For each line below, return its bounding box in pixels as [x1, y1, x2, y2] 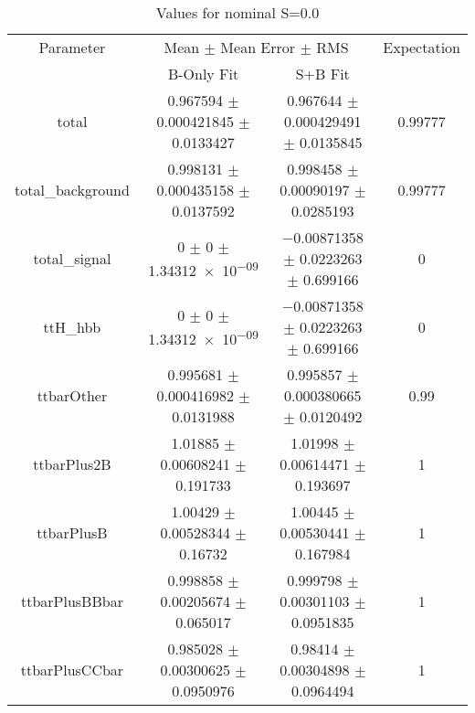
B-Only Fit [167, 63, 239, 84]
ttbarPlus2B [33, 453, 111, 474]
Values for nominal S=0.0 [155, 2, 320, 23]
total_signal [33, 248, 111, 269]
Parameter [38, 37, 106, 58]
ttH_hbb [43, 316, 101, 337]
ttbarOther [37, 385, 108, 406]
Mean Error [220, 37, 296, 58]
